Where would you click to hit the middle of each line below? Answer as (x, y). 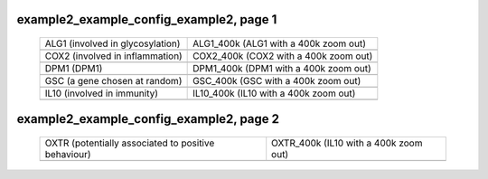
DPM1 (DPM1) (74, 69)
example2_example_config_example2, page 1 (147, 19)
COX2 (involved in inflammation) (113, 56)
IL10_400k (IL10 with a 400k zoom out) (274, 93)
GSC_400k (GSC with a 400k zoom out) (277, 81)
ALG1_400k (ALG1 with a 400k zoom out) (279, 43)
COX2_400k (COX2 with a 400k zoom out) (283, 56)
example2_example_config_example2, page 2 (148, 119)
